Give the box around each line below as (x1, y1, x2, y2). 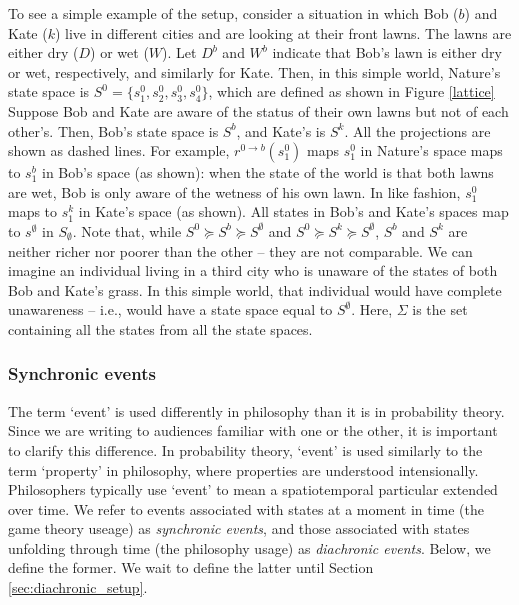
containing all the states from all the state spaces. (8, 318, 313, 339)
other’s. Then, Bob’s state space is (8, 120, 219, 141)
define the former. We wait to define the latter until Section (8, 557, 374, 578)
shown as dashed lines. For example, (8, 140, 230, 161)
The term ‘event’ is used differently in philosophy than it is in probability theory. (8, 400, 505, 421)
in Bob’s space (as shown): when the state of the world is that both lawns (42, 162, 494, 183)
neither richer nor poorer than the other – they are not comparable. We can (8, 240, 473, 261)
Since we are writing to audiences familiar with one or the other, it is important (8, 420, 498, 441)
